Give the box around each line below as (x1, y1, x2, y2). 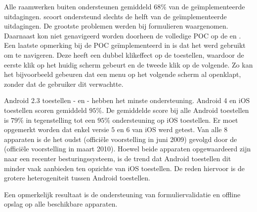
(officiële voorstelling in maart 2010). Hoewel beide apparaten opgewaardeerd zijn (4, 143, 251, 154)
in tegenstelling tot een (26, 114, 95, 125)
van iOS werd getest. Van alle (132, 124, 222, 135)
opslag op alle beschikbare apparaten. (4, 199, 118, 209)
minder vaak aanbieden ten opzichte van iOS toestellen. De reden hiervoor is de (4, 163, 245, 173)
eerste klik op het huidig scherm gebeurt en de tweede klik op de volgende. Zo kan (4, 59, 253, 70)
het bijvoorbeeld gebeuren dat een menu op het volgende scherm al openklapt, (4, 69, 241, 79)
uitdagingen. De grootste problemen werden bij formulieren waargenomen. (4, 21, 228, 31)
